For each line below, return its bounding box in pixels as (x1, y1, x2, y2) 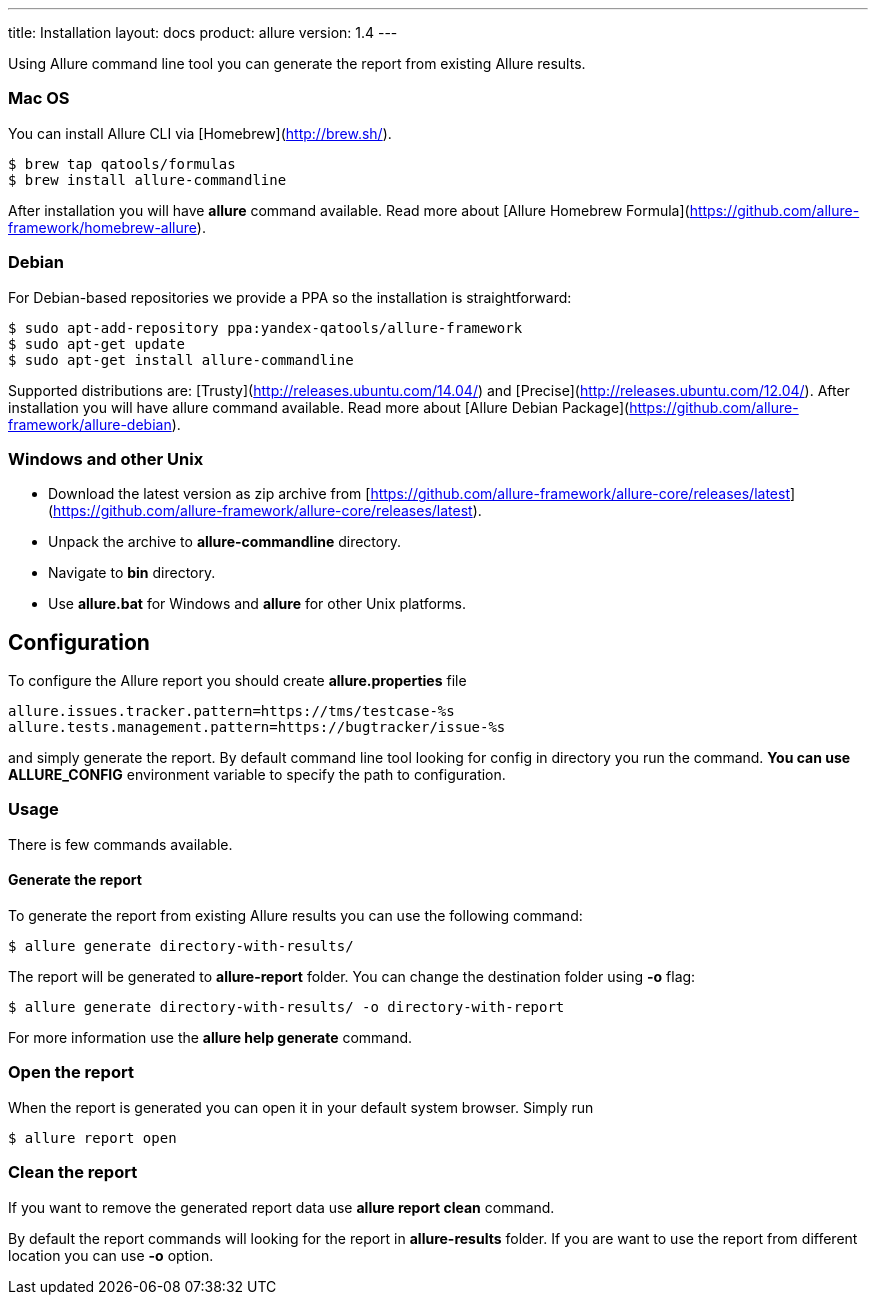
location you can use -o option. (8, 1246, 214, 1264)
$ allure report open (8, 1129, 177, 1146)
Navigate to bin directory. (48, 564, 216, 582)
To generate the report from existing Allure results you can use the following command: (8, 907, 583, 925)
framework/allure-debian (8, 415, 172, 433)
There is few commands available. (8, 835, 233, 853)
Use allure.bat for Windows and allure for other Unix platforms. (48, 595, 467, 613)
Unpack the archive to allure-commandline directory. (48, 533, 401, 551)
